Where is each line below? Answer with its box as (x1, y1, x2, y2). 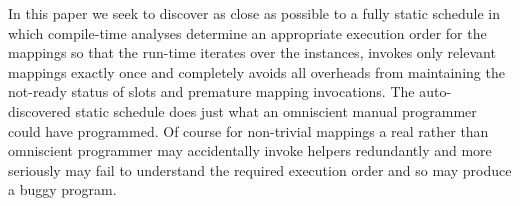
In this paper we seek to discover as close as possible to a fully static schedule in (8, 3, 500, 23)
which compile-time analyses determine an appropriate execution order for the (8, 22, 487, 43)
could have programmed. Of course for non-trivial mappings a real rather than (8, 120, 489, 141)
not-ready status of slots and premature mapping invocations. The (8, 81, 415, 102)
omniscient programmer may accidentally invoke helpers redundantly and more (8, 140, 492, 161)
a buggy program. (8, 179, 117, 200)
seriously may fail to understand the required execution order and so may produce (8, 159, 512, 180)
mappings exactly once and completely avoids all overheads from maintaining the (8, 61, 505, 82)
